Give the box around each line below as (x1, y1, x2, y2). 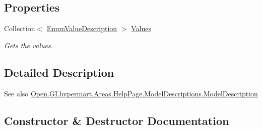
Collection (4, 23, 35, 34)
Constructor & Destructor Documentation (4, 112, 229, 128)
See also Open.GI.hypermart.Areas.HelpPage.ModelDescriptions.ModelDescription (4, 88, 258, 98)
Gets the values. (4, 40, 53, 50)
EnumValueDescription (46, 23, 117, 34)
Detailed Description (4, 64, 114, 80)
